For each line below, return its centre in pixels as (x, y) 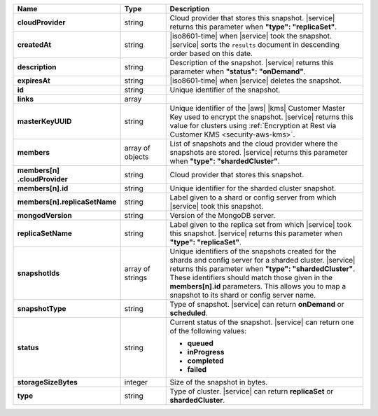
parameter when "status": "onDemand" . (238, 71)
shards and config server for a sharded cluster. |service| (262, 260)
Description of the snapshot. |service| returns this (252, 63)
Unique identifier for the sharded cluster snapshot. (253, 188)
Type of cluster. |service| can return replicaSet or (252, 391)
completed (205, 361)
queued (200, 343)
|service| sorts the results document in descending (254, 44)
